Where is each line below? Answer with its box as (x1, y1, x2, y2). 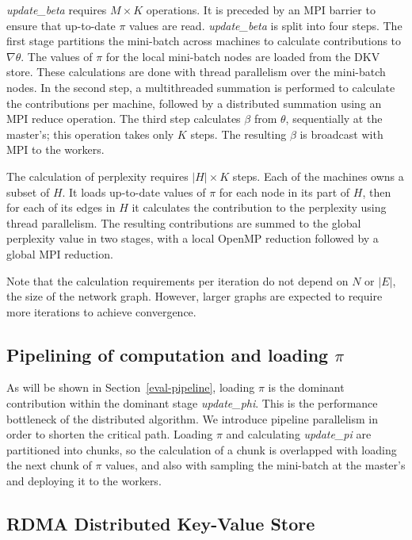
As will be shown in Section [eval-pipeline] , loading (6, 379, 255, 396)
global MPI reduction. (6, 245, 113, 262)
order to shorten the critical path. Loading (6, 426, 213, 442)
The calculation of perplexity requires (6, 167, 189, 184)
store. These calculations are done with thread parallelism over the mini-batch (6, 63, 386, 80)
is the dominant (268, 379, 345, 396)
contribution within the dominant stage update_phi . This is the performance (6, 395, 378, 412)
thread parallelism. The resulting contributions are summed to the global (6, 214, 361, 231)
